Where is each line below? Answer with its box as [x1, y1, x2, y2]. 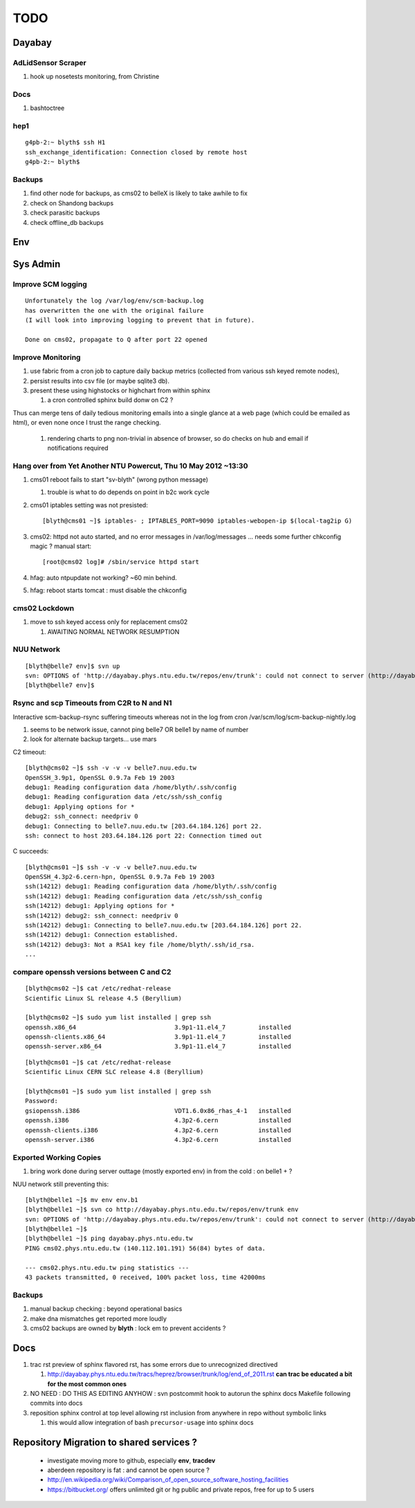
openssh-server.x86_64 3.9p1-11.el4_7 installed [25, 1042, 292, 1051]
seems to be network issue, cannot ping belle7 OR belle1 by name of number [30, 725, 249, 734]
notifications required [47, 444, 109, 452]
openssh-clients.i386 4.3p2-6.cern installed [25, 1126, 292, 1134]
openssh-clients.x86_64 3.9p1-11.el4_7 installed [25, 1033, 292, 1041]
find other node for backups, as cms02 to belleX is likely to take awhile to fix [30, 189, 248, 197]
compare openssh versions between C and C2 [12, 967, 172, 976]
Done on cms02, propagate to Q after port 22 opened [25, 336, 207, 344]
